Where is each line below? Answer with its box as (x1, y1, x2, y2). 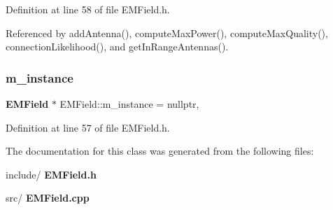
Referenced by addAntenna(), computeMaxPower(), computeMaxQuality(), (6, 25, 328, 40)
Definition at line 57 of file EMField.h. (6, 120, 170, 134)
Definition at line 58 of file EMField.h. (6, 2, 170, 16)
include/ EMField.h (6, 167, 97, 181)
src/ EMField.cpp (6, 190, 90, 205)
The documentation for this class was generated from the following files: (6, 143, 314, 158)
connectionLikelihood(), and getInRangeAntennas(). (6, 39, 229, 54)
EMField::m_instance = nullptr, (59, 97, 199, 111)
